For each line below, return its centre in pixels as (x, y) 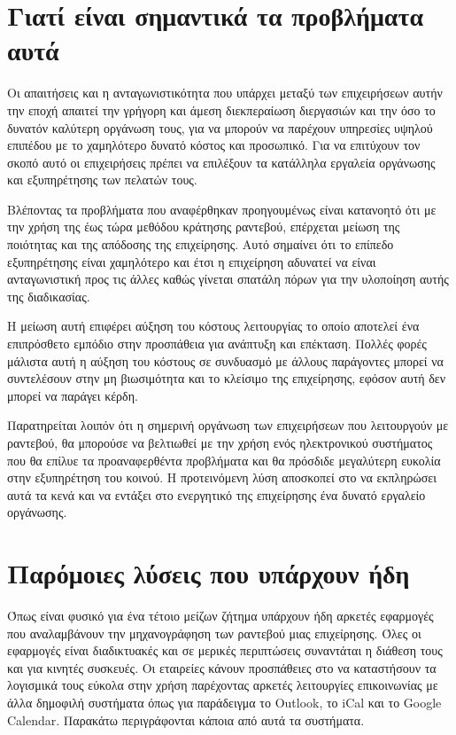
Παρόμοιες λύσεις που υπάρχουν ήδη (209, 573)
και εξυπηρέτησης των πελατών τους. (102, 180)
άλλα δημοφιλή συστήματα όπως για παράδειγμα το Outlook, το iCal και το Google (224, 703)
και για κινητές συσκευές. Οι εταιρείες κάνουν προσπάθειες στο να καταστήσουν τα (222, 667)
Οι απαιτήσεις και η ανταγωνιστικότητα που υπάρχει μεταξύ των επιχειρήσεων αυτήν (225, 93)
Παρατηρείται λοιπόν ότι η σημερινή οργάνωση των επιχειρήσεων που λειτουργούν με (228, 425)
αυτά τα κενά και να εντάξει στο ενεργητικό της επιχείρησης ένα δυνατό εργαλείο (216, 494)
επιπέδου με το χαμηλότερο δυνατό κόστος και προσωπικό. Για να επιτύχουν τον (214, 145)
